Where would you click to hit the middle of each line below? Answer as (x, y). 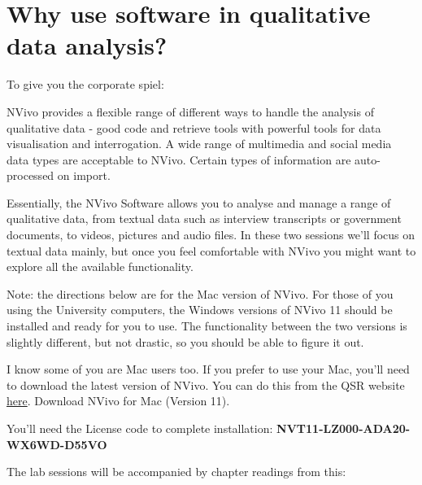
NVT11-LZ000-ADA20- (344, 428)
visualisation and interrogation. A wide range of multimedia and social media (199, 144)
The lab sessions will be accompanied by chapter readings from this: (176, 472)
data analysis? (87, 45)
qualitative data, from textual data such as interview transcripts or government (204, 218)
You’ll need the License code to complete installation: (140, 428)
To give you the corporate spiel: (85, 84)
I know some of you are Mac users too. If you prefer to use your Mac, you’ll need (208, 369)
